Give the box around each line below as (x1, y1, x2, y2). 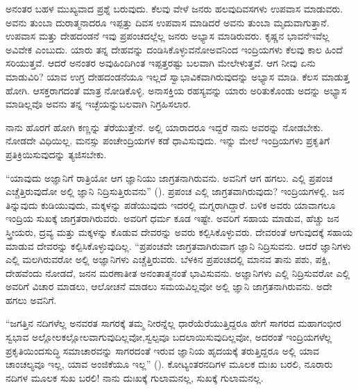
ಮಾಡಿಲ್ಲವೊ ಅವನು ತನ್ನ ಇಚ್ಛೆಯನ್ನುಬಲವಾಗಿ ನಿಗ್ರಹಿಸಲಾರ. (6, 96, 191, 111)
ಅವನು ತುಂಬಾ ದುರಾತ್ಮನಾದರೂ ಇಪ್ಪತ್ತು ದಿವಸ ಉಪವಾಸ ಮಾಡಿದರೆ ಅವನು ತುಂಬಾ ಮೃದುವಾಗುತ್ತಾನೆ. (6, 15, 330, 29)
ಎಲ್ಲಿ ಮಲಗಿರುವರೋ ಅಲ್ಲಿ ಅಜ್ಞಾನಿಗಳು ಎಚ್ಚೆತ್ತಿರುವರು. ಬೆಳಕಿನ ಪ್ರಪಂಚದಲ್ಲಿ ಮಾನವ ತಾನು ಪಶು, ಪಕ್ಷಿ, (6, 252, 331, 266)
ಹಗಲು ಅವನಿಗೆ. (6, 292, 57, 307)
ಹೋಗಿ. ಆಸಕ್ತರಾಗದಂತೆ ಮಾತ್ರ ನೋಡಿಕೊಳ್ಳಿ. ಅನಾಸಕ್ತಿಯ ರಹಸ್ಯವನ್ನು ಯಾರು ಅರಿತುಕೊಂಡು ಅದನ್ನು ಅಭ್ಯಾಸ (6, 83, 347, 97)
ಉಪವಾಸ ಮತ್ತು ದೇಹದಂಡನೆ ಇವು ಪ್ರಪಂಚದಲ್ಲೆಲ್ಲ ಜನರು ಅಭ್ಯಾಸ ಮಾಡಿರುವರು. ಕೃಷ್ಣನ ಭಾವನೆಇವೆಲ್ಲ (6, 28, 330, 43)
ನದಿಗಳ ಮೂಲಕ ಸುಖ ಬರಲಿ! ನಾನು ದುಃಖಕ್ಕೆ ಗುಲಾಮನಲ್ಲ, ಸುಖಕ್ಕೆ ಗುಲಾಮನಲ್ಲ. (6, 370, 264, 384)
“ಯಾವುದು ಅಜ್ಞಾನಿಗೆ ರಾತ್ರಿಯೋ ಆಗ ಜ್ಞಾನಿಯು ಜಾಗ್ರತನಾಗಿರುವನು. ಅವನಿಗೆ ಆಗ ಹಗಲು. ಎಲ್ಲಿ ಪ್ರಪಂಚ (6, 170, 333, 185)
